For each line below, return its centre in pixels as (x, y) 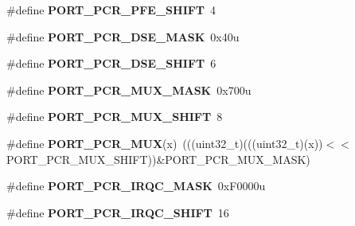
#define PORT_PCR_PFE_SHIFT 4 (111, 10)
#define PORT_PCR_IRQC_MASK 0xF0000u (136, 186)
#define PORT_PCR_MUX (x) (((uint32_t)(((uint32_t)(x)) (165, 143)
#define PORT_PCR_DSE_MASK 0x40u (123, 36)
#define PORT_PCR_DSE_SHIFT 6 (111, 63)
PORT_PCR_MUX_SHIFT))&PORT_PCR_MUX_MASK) (158, 159)
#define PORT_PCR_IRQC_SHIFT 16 (118, 212)
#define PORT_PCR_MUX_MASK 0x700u (129, 90)
